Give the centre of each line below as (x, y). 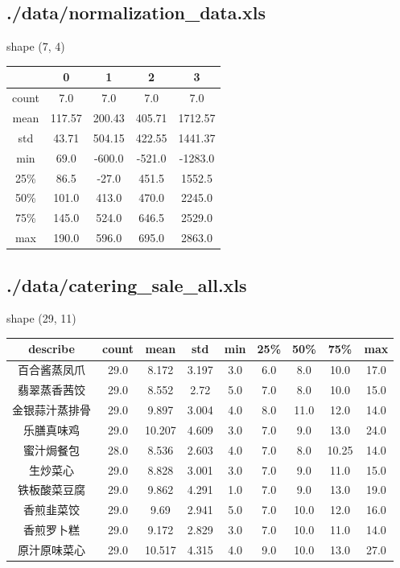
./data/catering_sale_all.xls (127, 284)
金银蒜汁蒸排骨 (52, 409)
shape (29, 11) (41, 318)
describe (52, 349)
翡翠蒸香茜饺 (52, 390)
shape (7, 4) (36, 46)
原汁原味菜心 (52, 549)
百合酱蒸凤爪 (52, 370)
